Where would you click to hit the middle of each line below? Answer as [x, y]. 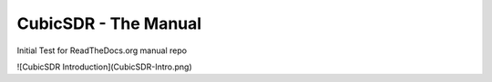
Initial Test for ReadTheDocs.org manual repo [102, 50]
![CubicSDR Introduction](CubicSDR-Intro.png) [104, 67]
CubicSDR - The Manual [109, 23]
